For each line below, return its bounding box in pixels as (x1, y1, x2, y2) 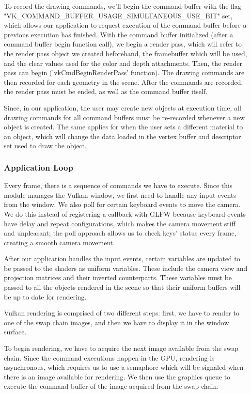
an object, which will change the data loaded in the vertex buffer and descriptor (4, 131, 241, 141)
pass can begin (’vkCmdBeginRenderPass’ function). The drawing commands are (4, 67, 245, 78)
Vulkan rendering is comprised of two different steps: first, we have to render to (4, 308, 239, 318)
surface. (4, 327, 27, 337)
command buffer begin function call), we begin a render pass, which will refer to (4, 39, 242, 49)
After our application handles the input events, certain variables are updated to (4, 253, 240, 264)
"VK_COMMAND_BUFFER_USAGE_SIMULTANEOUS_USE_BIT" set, (4, 10, 233, 20)
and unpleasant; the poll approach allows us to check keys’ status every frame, (4, 228, 236, 238)
